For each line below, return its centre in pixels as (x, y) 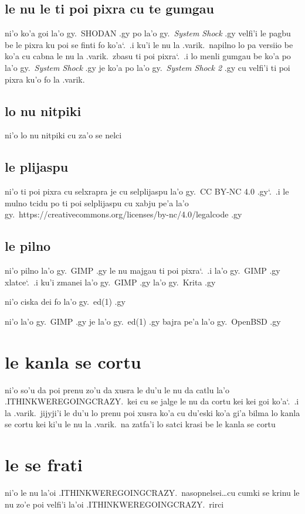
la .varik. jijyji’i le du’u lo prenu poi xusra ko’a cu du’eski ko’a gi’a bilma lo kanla (152, 412)
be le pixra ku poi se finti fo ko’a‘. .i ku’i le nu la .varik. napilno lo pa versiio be (149, 44)
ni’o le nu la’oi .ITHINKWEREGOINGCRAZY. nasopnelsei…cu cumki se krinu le (152, 493)
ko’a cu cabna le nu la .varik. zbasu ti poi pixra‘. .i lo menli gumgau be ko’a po (148, 56)
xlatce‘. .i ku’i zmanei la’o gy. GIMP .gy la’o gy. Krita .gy (110, 282)
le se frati (44, 464)
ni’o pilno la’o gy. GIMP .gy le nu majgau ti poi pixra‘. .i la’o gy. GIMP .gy (143, 270)
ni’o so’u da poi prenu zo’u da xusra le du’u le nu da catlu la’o (117, 389)
